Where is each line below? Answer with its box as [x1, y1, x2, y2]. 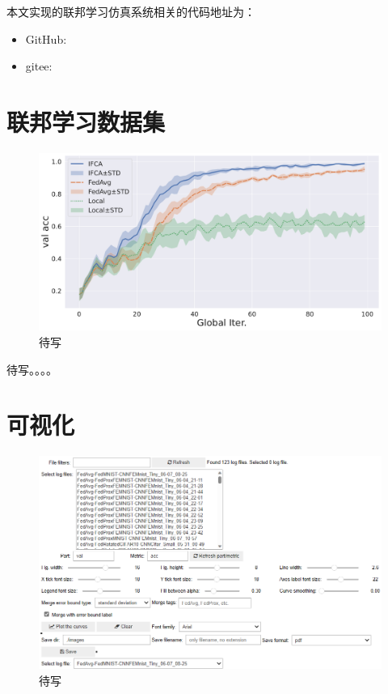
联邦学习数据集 [6, 104, 166, 138]
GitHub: [25, 30, 67, 47]
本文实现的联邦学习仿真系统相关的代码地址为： [6, 3, 255, 19]
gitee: [25, 57, 53, 75]
